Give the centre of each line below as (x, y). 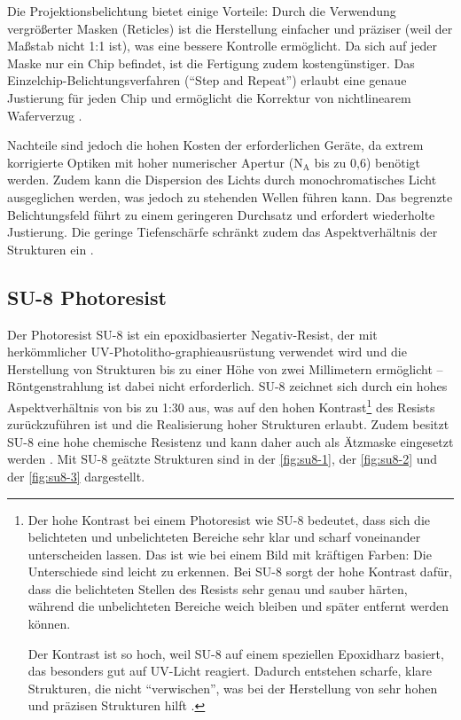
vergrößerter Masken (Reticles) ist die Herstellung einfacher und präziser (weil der (230, 28)
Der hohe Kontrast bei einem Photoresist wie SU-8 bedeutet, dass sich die (229, 519)
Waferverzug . (45, 115)
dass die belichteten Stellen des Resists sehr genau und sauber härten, (218, 588)
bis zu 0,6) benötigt (367, 162)
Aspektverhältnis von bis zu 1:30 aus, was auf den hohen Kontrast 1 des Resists (221, 405)
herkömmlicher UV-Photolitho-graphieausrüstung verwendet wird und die (207, 352)
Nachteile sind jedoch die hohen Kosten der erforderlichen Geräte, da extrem (215, 145)
